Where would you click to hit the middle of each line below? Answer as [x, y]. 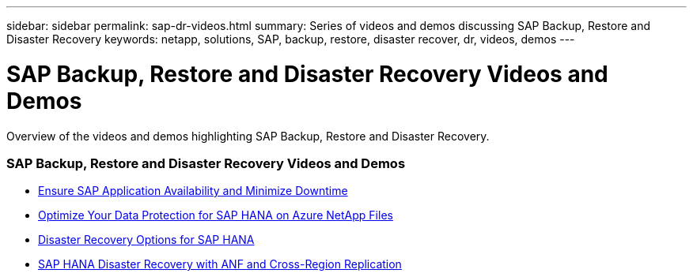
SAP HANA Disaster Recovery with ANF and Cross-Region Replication [220, 264]
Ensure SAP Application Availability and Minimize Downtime [193, 191]
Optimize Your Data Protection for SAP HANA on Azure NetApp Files [216, 215]
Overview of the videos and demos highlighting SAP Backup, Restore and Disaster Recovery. [248, 136]
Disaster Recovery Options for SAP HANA [146, 240]
